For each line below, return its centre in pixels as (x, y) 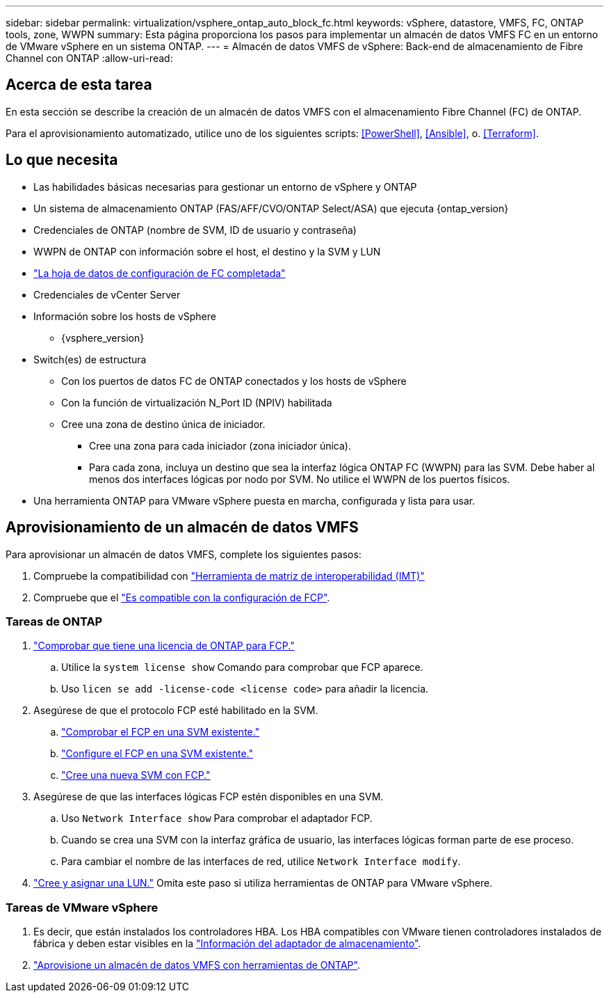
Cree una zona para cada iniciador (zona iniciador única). (220, 445)
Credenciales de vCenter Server (107, 294)
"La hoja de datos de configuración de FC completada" (160, 273)
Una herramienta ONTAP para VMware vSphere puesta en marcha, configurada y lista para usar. (254, 500)
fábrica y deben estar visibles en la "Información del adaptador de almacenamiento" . (227, 944)
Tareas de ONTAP (54, 621)
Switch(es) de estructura (90, 359)
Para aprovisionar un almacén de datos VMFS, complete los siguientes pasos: (184, 554)
